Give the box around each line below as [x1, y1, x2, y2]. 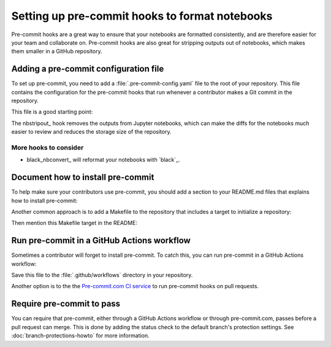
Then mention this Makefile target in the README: [11, 219, 138, 227]
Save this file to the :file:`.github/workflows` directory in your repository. [11, 272, 193, 279]
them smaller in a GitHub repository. [11, 48, 102, 55]
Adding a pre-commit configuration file [11, 64, 164, 74]
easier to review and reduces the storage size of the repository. [11, 128, 172, 135]
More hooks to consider [11, 143, 84, 151]
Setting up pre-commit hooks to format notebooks [11, 9, 273, 23]
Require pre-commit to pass [11, 299, 121, 309]
